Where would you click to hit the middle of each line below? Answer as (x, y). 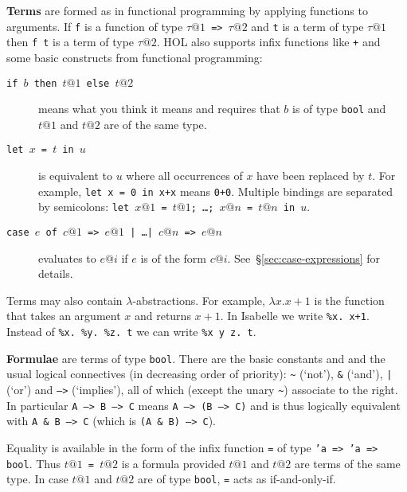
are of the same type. (155, 124)
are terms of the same (347, 463)
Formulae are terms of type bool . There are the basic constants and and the (196, 358)
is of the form (173, 258)
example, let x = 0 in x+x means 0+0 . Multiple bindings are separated (216, 191)
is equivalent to (76, 176)
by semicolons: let (84, 207)
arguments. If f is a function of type (95, 26)
